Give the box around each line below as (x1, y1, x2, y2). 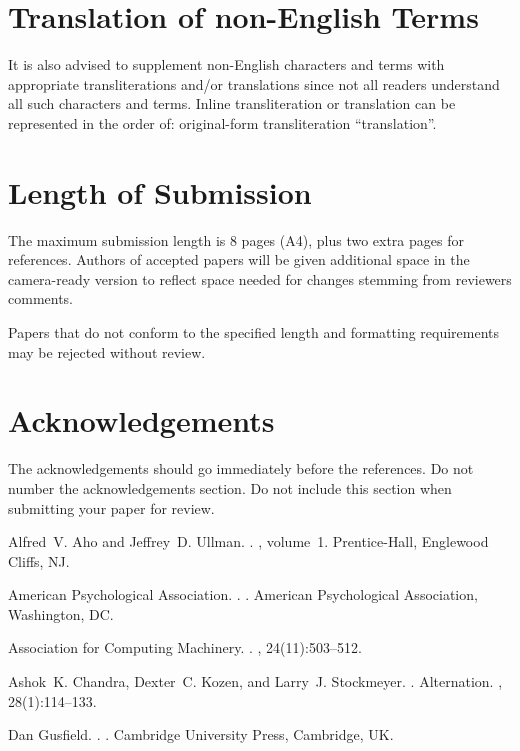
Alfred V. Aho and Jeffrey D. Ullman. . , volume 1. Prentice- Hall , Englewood (8, 531, 489, 552)
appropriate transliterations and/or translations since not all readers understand (8, 73, 500, 94)
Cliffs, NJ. (8, 550, 70, 571)
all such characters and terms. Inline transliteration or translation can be (8, 93, 456, 114)
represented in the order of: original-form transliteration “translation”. (8, 112, 437, 133)
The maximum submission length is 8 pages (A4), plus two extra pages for (8, 229, 464, 250)
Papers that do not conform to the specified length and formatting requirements (8, 322, 500, 342)
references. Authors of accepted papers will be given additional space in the (8, 249, 470, 270)
